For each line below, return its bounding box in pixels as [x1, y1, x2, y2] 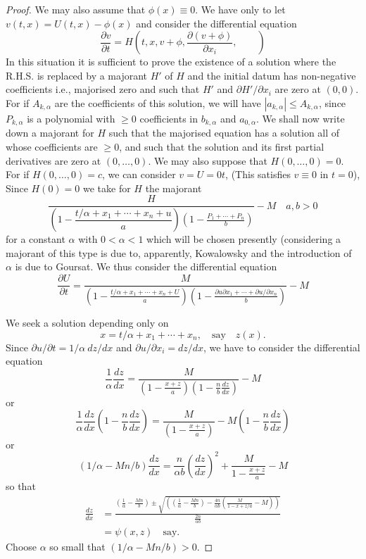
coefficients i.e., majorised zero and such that [6, 82, 200, 96]
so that [6, 479, 36, 494]
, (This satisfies [225, 167, 291, 182]
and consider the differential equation [136, 15, 297, 30]
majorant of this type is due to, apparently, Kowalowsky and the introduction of [6, 245, 352, 260]
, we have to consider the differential [203, 339, 360, 354]
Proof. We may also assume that [6, 2, 146, 16]
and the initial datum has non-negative [187, 68, 356, 82]
